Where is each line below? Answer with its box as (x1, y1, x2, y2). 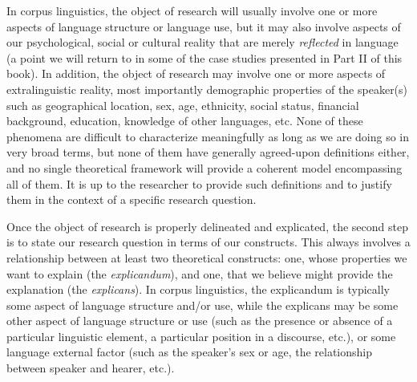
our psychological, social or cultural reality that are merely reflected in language (6, 34, 399, 51)
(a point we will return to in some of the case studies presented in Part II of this (6, 49, 403, 66)
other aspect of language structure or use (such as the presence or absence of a (6, 312, 393, 329)
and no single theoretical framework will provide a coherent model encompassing (6, 159, 403, 176)
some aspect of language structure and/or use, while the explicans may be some (6, 296, 399, 313)
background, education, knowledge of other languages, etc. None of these (6, 112, 363, 129)
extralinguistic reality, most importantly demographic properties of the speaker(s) (6, 80, 408, 97)
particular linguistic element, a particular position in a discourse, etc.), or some (6, 327, 396, 344)
